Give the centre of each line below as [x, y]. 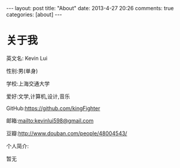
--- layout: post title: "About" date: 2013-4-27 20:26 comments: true [90, 8]
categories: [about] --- [34, 14]
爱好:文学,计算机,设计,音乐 [38, 96]
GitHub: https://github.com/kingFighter [53, 108]
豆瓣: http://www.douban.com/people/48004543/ [67, 133]
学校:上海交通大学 [28, 83]
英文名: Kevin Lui [27, 58]
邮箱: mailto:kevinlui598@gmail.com [50, 120]
